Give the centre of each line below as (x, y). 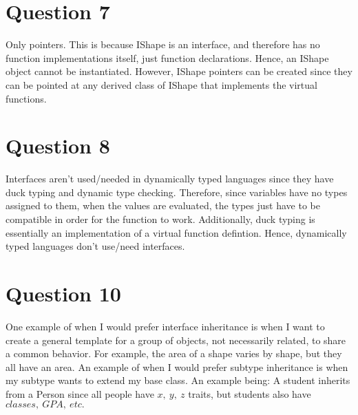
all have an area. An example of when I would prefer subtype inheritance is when (177, 366)
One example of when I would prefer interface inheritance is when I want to (165, 326)
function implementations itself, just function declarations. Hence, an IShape (167, 57)
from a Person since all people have (80, 393)
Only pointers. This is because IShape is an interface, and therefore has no (163, 44)
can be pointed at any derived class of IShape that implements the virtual (161, 84)
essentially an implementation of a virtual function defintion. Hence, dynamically (176, 232)
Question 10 (63, 293)
